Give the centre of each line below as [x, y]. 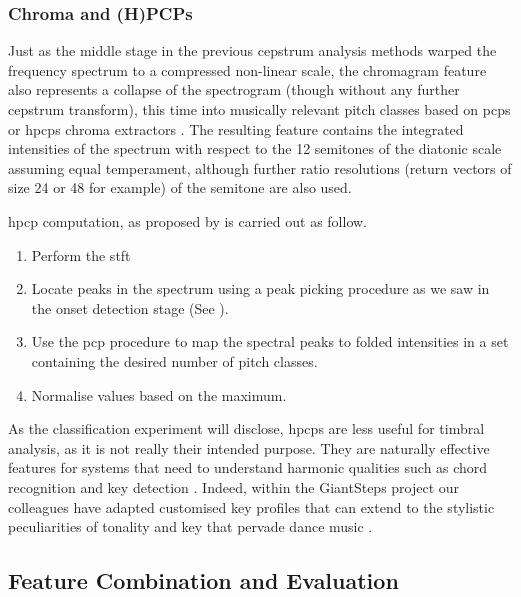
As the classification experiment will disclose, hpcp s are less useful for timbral [246, 428]
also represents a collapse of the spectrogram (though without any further [234, 89]
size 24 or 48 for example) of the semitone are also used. [180, 187]
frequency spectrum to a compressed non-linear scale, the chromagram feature [247, 69]
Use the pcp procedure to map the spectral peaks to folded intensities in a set [270, 341]
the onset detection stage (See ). [130, 307]
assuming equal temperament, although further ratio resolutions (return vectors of [260, 167]
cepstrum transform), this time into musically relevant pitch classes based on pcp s [259, 109]
